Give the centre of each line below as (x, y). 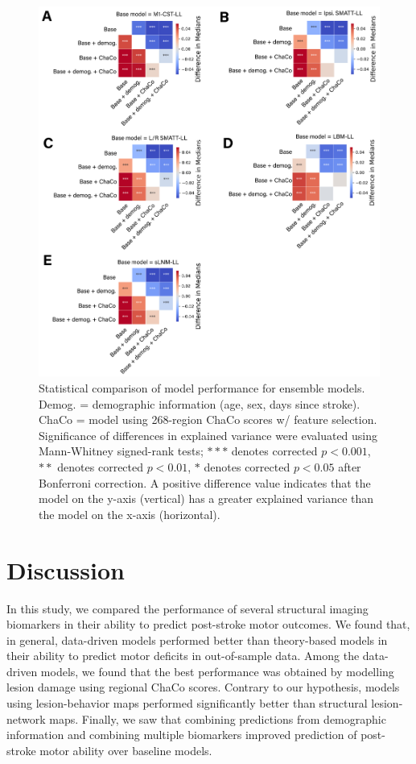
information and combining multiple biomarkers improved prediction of (182, 735)
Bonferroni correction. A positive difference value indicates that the (205, 482)
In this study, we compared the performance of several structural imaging (187, 608)
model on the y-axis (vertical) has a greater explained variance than (206, 498)
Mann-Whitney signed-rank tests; (121, 451)
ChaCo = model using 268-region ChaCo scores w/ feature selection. (208, 419)
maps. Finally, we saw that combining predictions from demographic (218, 718)
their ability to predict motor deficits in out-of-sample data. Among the (183, 656)
